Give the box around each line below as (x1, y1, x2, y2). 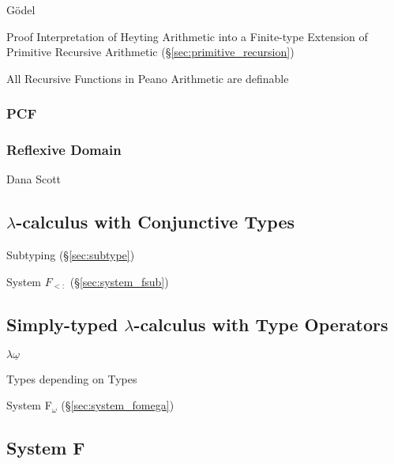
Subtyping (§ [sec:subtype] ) (6, 247, 135, 263)
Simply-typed (6, 311, 118, 336)
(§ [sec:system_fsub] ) (69, 273, 169, 289)
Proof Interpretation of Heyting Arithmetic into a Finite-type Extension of (6, 28, 368, 44)
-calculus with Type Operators (133, 311, 388, 336)
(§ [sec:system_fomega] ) (61, 397, 174, 413)
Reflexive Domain (6, 140, 122, 160)
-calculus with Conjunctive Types (16, 209, 295, 234)
